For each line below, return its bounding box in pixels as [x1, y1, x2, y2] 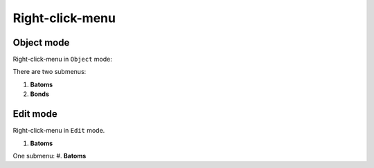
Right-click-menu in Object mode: [12, 55, 112, 64]
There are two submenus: [12, 68, 87, 76]
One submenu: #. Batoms [12, 151, 87, 160]
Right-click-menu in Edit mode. [12, 127, 105, 135]
